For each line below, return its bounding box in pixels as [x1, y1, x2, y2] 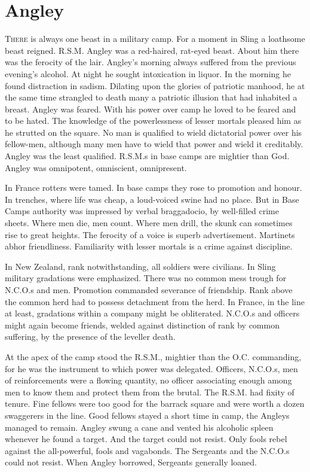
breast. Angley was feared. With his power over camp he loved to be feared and [5, 102, 296, 115]
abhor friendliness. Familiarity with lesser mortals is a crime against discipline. [5, 240, 293, 252]
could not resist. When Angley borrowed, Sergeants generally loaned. [5, 456, 257, 468]
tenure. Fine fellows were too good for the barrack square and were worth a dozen [5, 397, 305, 410]
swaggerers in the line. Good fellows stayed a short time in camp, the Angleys [5, 409, 290, 421]
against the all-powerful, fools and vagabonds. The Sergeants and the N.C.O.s [5, 444, 290, 456]
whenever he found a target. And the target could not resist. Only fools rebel [5, 433, 287, 445]
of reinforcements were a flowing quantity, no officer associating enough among [5, 374, 292, 386]
